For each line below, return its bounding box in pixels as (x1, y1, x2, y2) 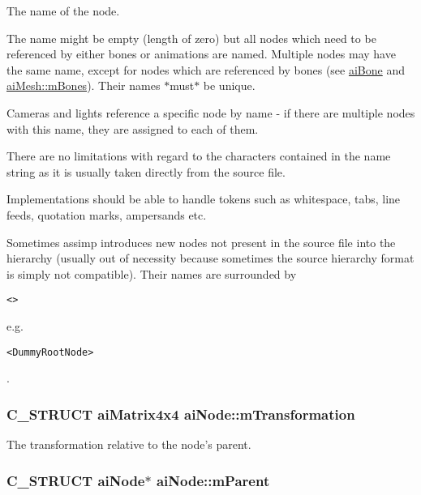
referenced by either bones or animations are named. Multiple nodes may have (6, 45, 396, 62)
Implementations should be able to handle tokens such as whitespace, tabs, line (6, 190, 401, 207)
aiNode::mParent (156, 470, 270, 490)
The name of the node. (6, 2, 120, 19)
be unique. (203, 77, 256, 94)
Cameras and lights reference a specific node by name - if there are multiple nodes (6, 104, 415, 121)
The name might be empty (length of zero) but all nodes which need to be (6, 29, 376, 46)
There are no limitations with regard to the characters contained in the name (6, 147, 391, 164)
